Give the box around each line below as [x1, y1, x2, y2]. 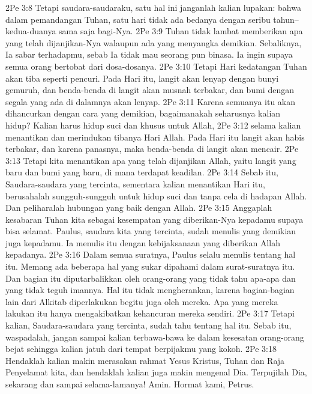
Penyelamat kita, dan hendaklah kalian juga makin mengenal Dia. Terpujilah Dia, [5, 366, 307, 378]
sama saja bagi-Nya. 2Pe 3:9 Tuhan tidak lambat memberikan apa [59, 25, 303, 37]
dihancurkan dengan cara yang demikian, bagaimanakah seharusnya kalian [5, 107, 281, 120]
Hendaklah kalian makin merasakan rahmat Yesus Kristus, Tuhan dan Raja [5, 354, 285, 366]
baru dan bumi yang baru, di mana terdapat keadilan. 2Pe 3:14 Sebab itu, [5, 166, 278, 178]
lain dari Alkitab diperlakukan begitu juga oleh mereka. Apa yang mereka [5, 295, 278, 308]
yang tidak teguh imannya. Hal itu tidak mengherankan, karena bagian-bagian [5, 283, 295, 296]
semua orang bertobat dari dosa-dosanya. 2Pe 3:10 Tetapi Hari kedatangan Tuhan [5, 59, 307, 72]
